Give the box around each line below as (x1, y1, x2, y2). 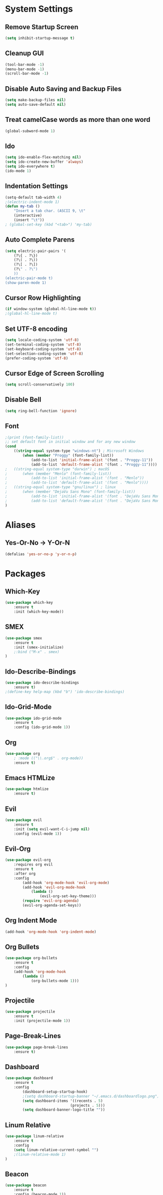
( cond (5, 444, 16, 449)
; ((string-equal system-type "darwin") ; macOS (5, 466, 110, 471)
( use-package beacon (5, 1183, 47, 1188)
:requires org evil (14, 862, 53, 867)
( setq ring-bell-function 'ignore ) (5, 408, 77, 413)
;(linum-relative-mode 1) (14, 1152, 66, 1157)
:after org (14, 871, 36, 876)
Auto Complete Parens (5, 235, 75, 244)
